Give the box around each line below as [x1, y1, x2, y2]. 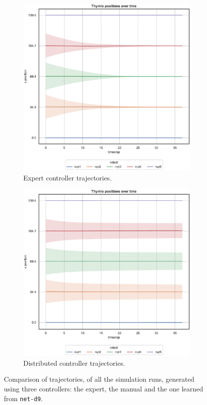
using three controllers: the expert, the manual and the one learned [4, 383, 204, 393]
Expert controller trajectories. [23, 172, 112, 182]
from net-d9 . [4, 393, 43, 403]
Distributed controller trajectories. [23, 357, 125, 368]
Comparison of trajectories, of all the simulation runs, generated [4, 374, 194, 384]
